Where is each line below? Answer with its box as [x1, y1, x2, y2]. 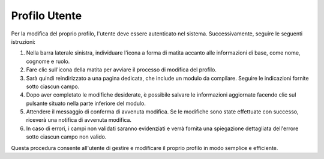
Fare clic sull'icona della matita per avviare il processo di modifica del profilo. [26, 66, 217, 73]
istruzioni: [11, 38, 36, 45]
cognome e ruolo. [26, 58, 70, 65]
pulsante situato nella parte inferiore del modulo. [26, 100, 146, 107]
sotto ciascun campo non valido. [26, 133, 107, 140]
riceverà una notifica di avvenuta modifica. [26, 116, 132, 124]
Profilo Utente [11, 9, 82, 22]
